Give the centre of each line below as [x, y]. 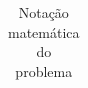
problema [44, 70]
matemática [44, 31]
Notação [43, 12]
